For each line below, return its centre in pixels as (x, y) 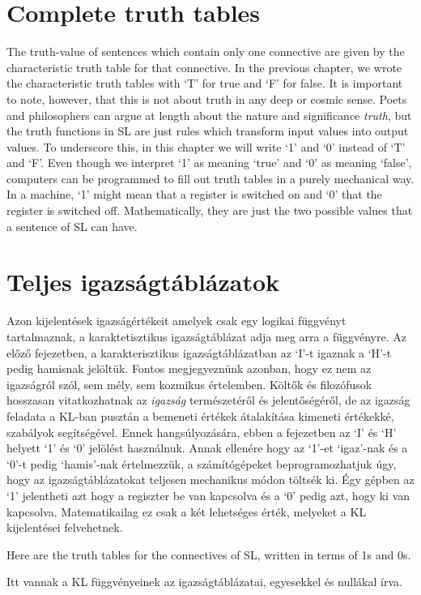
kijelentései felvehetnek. (65, 527)
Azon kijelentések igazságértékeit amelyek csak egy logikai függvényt (176, 321)
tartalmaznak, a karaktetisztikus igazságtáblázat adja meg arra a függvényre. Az (206, 336)
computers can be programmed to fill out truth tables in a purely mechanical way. (210, 178)
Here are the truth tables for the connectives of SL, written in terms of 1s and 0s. (209, 554)
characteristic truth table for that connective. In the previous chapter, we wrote (204, 67)
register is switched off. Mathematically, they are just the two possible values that (210, 210)
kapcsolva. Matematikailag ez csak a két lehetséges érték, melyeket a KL (187, 511)
